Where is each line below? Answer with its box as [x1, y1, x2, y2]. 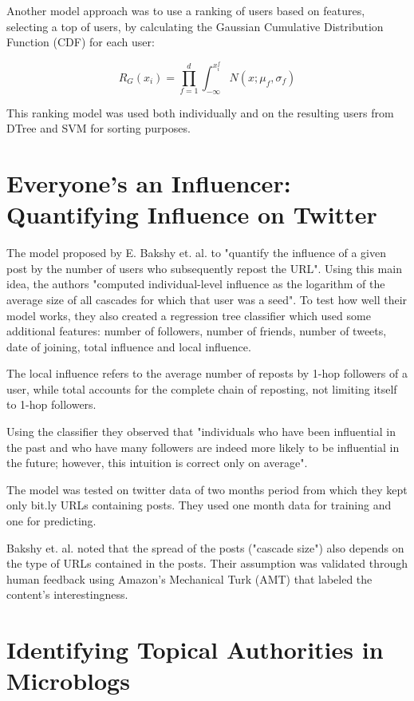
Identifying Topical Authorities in [6, 633, 384, 666]
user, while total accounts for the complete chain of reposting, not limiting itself [6, 380, 397, 397]
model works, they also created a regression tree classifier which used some [6, 307, 371, 323]
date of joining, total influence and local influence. [6, 338, 251, 354]
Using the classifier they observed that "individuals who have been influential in [6, 423, 396, 440]
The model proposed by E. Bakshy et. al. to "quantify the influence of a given [6, 244, 387, 261]
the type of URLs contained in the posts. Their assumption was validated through [6, 555, 408, 572]
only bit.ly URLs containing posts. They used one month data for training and [6, 497, 392, 513]
